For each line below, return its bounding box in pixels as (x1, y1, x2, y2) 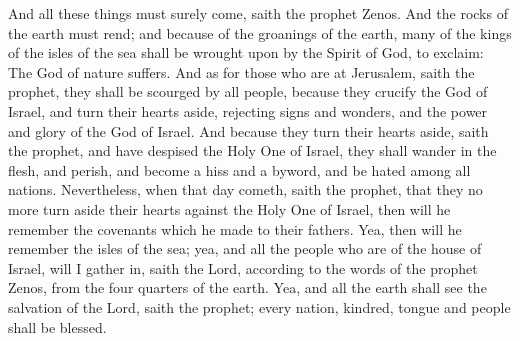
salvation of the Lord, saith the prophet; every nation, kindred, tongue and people (8, 296, 511, 317)
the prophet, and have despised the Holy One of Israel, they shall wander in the (8, 140, 497, 161)
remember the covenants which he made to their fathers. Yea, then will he (8, 218, 462, 239)
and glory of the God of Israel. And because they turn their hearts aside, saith (8, 120, 489, 141)
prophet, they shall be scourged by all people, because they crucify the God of (8, 81, 488, 102)
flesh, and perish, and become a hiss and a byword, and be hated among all (8, 159, 471, 180)
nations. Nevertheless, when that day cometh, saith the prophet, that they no (8, 179, 483, 200)
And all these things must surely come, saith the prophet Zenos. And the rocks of (8, 3, 508, 23)
